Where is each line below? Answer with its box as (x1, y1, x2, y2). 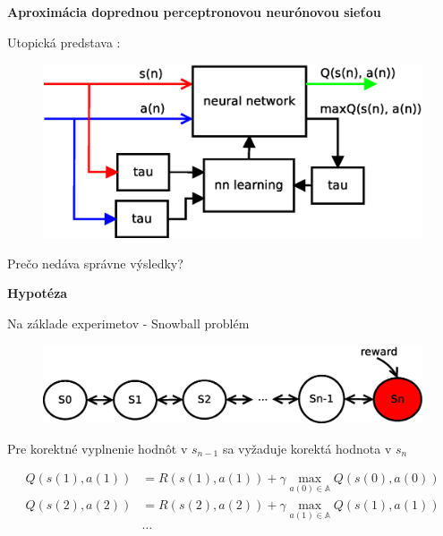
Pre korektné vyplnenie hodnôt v (7, 438, 188, 457)
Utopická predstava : (7, 32, 121, 51)
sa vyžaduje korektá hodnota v (222, 438, 392, 457)
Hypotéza (7, 284, 68, 302)
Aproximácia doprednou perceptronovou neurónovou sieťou (7, 3, 381, 21)
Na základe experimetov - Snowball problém (7, 313, 250, 332)
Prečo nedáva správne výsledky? (7, 253, 183, 272)
